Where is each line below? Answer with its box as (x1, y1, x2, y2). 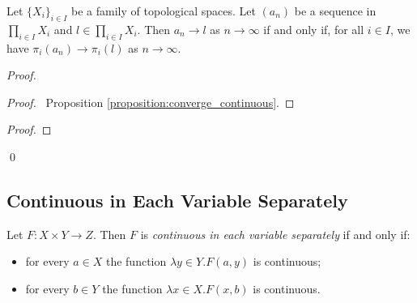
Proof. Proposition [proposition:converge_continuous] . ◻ (6, 93, 295, 110)
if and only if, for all (263, 20, 364, 37)
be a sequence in (294, 2, 377, 19)
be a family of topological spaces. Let (71, 2, 256, 19)
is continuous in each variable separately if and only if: (140, 225, 411, 242)
